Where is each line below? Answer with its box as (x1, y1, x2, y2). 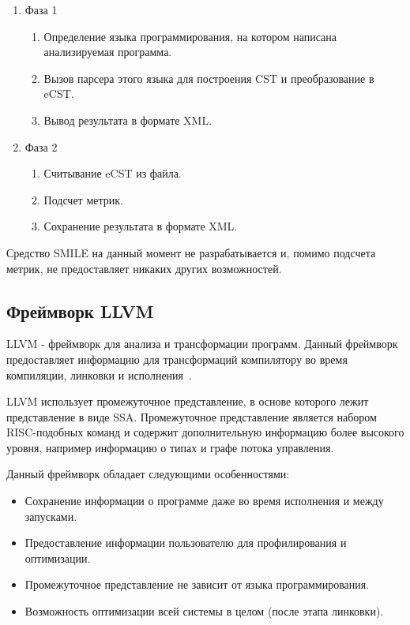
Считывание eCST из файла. (43, 165, 182, 182)
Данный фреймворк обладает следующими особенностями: (6, 466, 290, 482)
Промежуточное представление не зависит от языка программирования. (24, 576, 370, 593)
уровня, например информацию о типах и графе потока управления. (6, 439, 334, 455)
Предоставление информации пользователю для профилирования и (24, 534, 347, 551)
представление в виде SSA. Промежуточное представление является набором (6, 408, 377, 425)
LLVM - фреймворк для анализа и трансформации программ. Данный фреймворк (6, 335, 398, 352)
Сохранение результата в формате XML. (43, 218, 238, 234)
